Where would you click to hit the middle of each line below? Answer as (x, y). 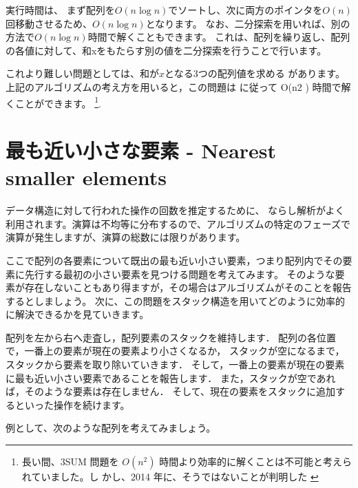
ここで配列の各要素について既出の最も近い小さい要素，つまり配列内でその (174, 260)
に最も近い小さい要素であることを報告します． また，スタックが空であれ (171, 378)
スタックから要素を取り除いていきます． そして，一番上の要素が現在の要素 (175, 364)
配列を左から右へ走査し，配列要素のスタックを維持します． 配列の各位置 (171, 337)
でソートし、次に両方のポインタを (245, 10)
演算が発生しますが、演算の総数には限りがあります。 (126, 237)
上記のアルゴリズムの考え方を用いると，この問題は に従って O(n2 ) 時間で (173, 86)
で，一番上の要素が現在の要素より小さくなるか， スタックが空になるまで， (175, 351)
